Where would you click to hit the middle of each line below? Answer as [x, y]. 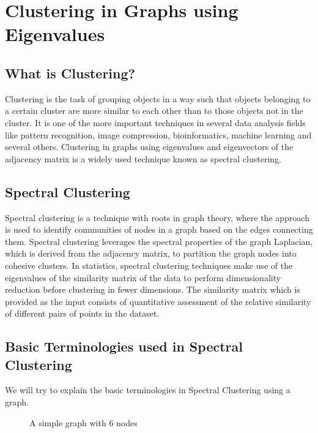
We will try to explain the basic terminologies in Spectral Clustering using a [148, 390]
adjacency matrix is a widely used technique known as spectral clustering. [143, 158]
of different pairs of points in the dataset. [82, 313]
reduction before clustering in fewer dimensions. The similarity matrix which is [153, 289]
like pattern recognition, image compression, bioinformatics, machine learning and [158, 134]
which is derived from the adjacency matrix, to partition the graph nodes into [151, 253]
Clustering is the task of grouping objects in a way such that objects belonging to [158, 98]
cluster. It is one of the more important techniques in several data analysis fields [155, 122]
